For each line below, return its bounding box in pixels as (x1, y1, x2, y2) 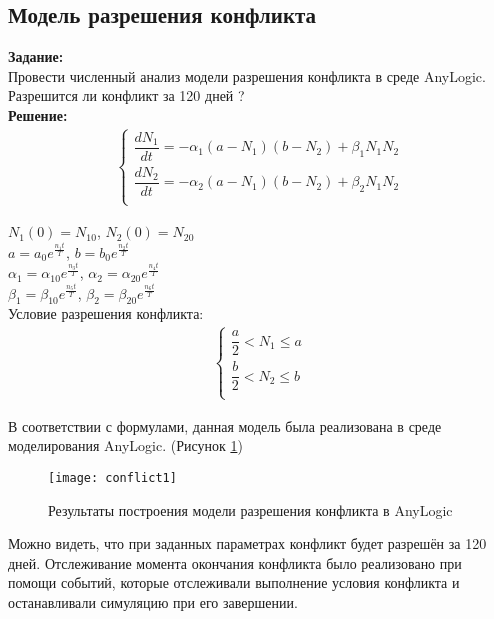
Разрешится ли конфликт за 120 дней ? (8, 85, 245, 106)
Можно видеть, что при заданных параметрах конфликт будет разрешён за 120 (8, 533, 487, 554)
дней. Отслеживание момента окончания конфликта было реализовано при (8, 552, 462, 573)
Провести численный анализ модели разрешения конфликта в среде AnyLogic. (8, 65, 486, 86)
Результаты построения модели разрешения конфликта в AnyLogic (48, 499, 453, 520)
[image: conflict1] (48, 470, 177, 485)
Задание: (8, 46, 64, 67)
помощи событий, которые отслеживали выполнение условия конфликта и (8, 572, 460, 593)
